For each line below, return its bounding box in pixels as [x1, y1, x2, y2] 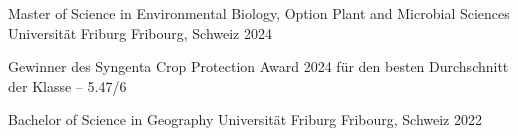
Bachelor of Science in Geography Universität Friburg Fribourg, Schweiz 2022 [8, 109, 482, 130]
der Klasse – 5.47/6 [8, 75, 127, 96]
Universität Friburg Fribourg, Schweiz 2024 [8, 22, 273, 43]
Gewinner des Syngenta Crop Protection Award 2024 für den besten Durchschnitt [8, 56, 509, 77]
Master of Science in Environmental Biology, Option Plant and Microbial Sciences [8, 3, 510, 23]
